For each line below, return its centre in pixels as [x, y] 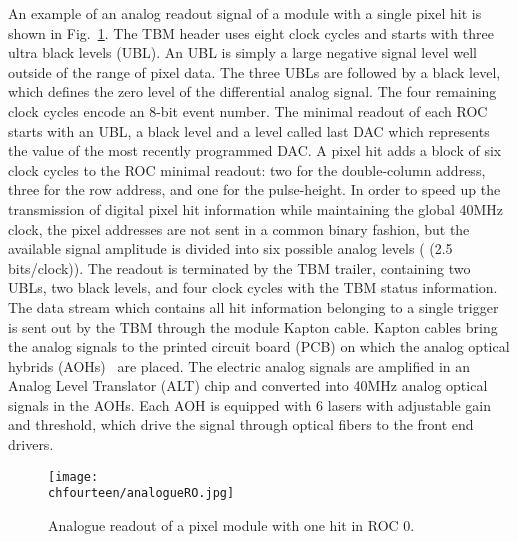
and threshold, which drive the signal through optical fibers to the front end [241, 424]
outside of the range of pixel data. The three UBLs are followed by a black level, [254, 71]
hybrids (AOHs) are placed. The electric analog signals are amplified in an [239, 365]
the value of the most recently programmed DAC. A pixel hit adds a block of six [255, 150]
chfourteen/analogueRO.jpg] [141, 493]
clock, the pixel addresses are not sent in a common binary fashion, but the [239, 228]
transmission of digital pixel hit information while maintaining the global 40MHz [256, 208]
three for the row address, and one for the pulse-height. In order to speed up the [254, 189]
